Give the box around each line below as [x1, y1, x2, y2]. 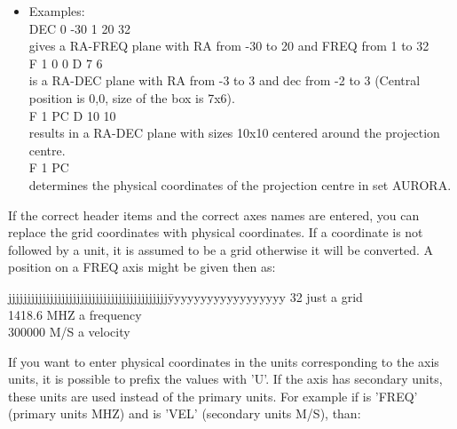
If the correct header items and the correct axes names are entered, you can [8, 205, 420, 224]
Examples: [28, 2, 85, 20]
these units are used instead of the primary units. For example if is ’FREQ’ [8, 386, 418, 405]
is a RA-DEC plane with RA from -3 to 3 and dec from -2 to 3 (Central [28, 71, 421, 90]
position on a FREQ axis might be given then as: [8, 258, 276, 276]
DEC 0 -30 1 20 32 [28, 19, 131, 37]
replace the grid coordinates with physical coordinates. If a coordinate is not [8, 223, 423, 242]
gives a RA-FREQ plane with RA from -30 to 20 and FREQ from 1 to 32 [28, 36, 429, 55]
